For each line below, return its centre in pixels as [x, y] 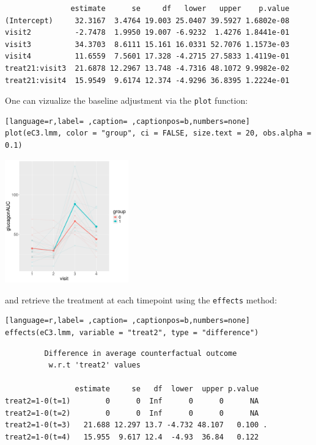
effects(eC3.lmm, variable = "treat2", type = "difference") [132, 333]
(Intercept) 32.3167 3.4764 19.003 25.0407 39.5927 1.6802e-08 [147, 20]
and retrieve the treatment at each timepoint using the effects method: [141, 299]
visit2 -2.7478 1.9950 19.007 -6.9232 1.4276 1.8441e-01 [147, 33]
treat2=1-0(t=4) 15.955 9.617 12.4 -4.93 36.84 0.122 [132, 437]
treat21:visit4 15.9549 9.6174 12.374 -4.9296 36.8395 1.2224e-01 [147, 80]
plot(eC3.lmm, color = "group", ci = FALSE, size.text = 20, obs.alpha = [158, 133]
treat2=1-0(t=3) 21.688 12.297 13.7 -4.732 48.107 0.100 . [136, 425]
